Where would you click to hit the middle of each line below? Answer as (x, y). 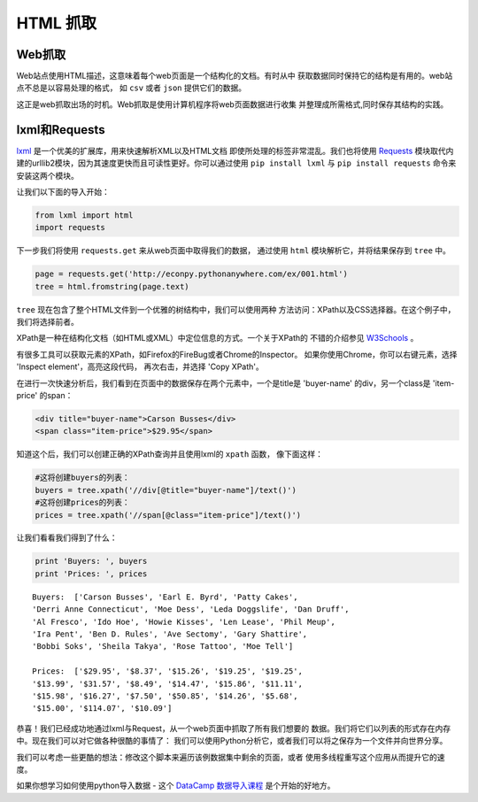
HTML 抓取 (57, 23)
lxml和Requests (61, 130)
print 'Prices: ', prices (91, 574)
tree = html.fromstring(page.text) (112, 286)
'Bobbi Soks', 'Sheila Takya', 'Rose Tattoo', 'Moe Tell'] (163, 647)
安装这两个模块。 (47, 175)
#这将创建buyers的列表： (82, 478)
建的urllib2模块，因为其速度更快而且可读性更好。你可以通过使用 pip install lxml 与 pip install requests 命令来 (236, 163)
